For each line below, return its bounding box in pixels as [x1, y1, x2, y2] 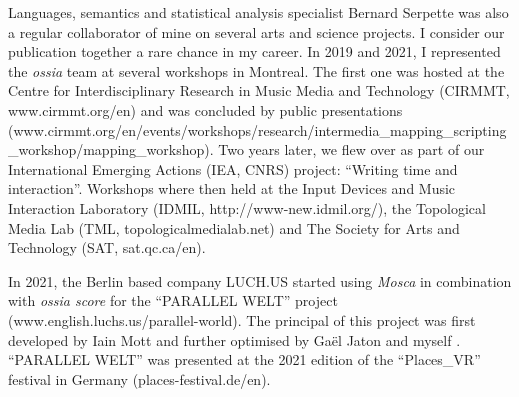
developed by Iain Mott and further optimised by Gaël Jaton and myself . [8, 329, 461, 350]
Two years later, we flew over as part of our [218, 139, 485, 160]
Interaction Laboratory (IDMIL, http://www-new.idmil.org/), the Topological [8, 197, 486, 218]
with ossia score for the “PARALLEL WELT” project [8, 290, 338, 311]
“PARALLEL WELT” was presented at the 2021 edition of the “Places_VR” [8, 349, 481, 370]
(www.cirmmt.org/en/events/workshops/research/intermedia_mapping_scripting [8, 119, 507, 140]
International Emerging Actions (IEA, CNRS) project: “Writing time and [8, 158, 458, 179]
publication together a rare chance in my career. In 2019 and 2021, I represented [8, 41, 501, 62]
